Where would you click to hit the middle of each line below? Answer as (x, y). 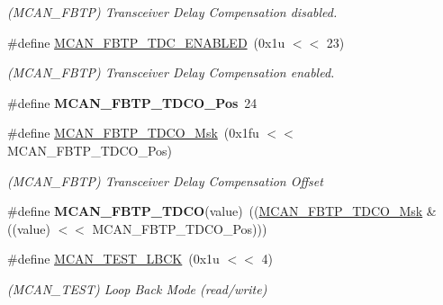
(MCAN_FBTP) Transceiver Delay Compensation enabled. (171, 72)
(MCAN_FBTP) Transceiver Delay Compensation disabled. (172, 12)
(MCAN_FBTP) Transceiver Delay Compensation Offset (165, 180)
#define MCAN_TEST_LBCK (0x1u (113, 259)
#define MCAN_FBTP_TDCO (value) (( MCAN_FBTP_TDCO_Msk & (222, 211)
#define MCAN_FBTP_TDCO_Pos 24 (132, 102)
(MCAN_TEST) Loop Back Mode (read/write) (137, 288)
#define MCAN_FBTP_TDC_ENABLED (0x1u (146, 42)
